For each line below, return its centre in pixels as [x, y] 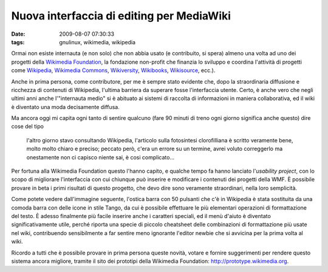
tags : [18, 42]
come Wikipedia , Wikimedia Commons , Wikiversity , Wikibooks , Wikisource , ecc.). [113, 70]
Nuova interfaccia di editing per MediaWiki [121, 16]
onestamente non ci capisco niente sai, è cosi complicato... [101, 157]
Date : [18, 34]
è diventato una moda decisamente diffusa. [65, 107]
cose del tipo [27, 127]
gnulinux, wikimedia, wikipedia [97, 42]
